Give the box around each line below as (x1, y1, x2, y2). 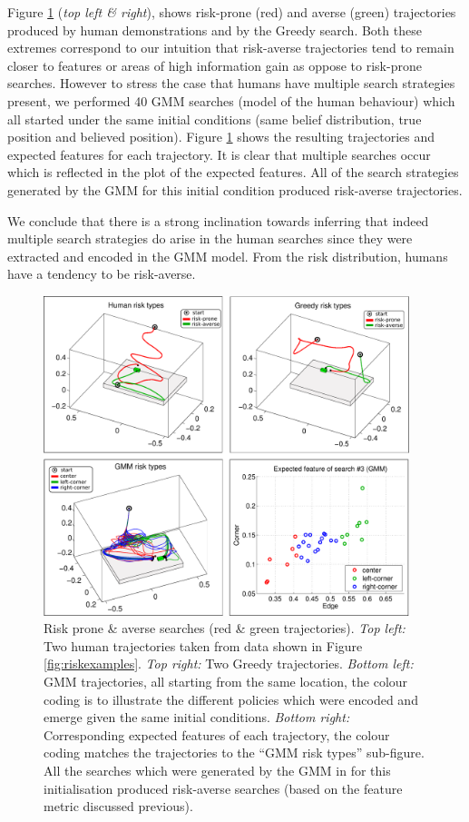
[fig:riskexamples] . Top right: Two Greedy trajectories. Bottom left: (44, 654, 414, 673)
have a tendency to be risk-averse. (7, 264, 196, 283)
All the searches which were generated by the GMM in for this (44, 760, 391, 779)
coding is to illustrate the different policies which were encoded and (44, 689, 418, 708)
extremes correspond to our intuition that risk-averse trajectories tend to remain (7, 38, 454, 57)
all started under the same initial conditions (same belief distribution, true (7, 109, 422, 128)
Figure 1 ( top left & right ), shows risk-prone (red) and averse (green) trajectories (7, 3, 456, 21)
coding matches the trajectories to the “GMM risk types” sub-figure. (44, 743, 425, 762)
